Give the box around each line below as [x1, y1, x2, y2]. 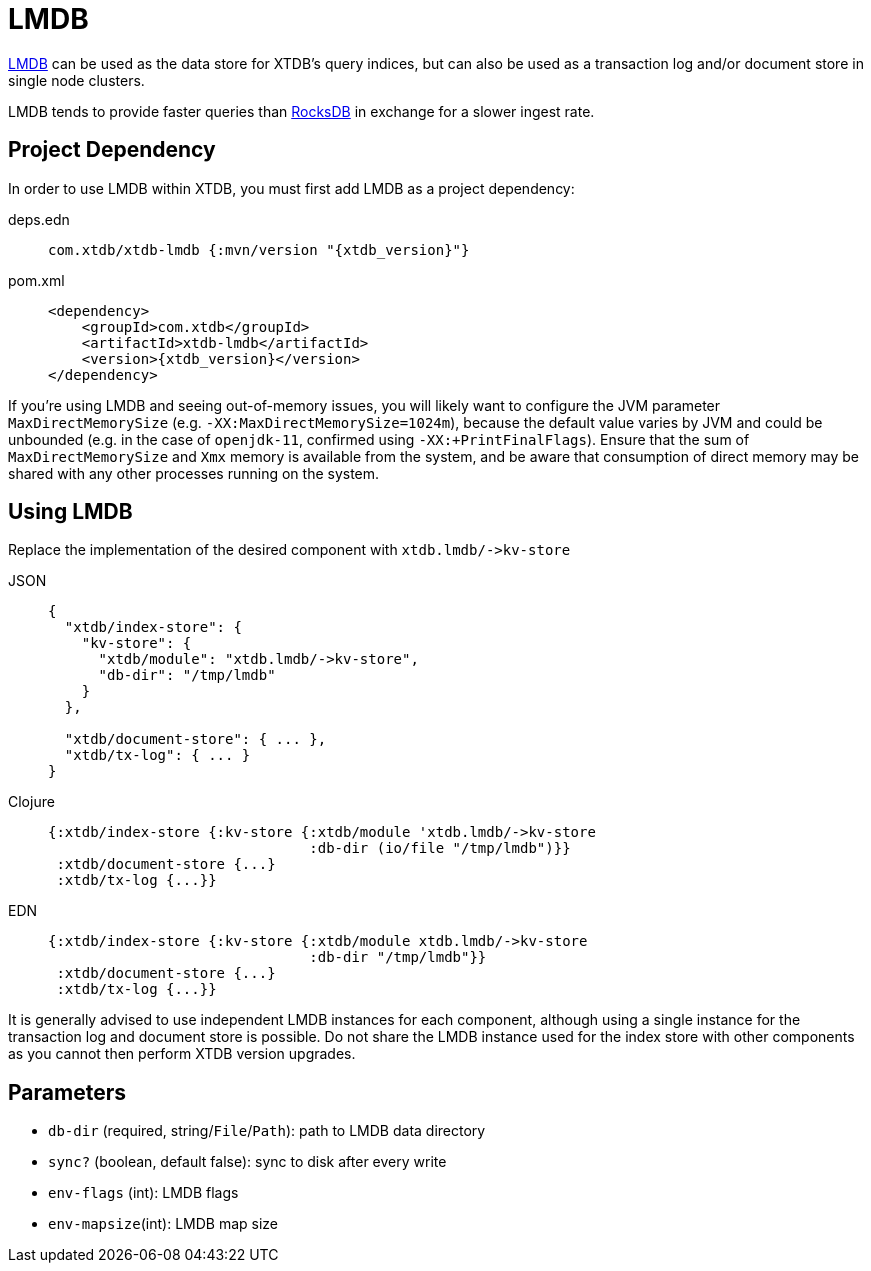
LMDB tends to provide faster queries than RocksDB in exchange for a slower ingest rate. [8, 102, 595, 120]
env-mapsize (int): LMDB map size [48, 1215, 279, 1233]
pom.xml [8, 271, 65, 289]
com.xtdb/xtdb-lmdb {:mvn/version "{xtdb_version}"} [48, 241, 470, 258]
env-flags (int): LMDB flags [48, 1184, 239, 1202]
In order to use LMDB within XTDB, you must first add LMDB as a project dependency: [8, 179, 575, 197]
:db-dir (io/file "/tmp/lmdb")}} [309, 840, 571, 857]
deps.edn [8, 210, 70, 228]
